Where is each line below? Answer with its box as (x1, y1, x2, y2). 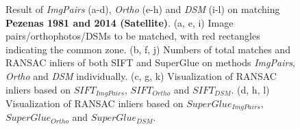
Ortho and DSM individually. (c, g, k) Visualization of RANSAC (5, 68, 277, 83)
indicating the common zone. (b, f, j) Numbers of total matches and (5, 42, 290, 56)
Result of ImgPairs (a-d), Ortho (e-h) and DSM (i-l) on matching (5, 2, 280, 16)
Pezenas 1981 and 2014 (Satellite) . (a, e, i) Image (5, 15, 234, 29)
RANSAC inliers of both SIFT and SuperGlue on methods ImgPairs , (5, 55, 295, 70)
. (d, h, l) (231, 82, 270, 96)
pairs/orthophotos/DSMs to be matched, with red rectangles (5, 29, 260, 43)
